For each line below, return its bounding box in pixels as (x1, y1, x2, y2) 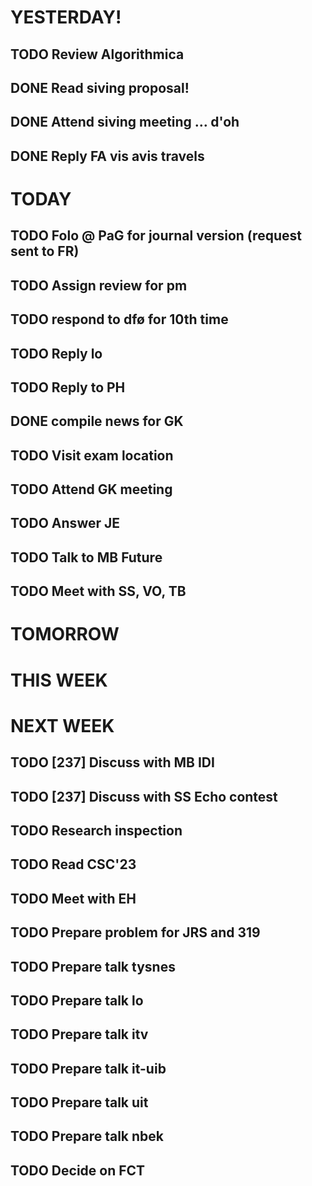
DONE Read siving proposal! (10, 79, 190, 96)
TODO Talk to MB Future (10, 549, 163, 566)
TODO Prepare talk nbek (10, 1128, 165, 1145)
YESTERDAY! (10, 6, 122, 29)
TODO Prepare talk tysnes (10, 958, 176, 975)
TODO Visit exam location (10, 447, 174, 464)
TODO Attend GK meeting (10, 481, 173, 498)
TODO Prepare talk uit (10, 1094, 149, 1111)
